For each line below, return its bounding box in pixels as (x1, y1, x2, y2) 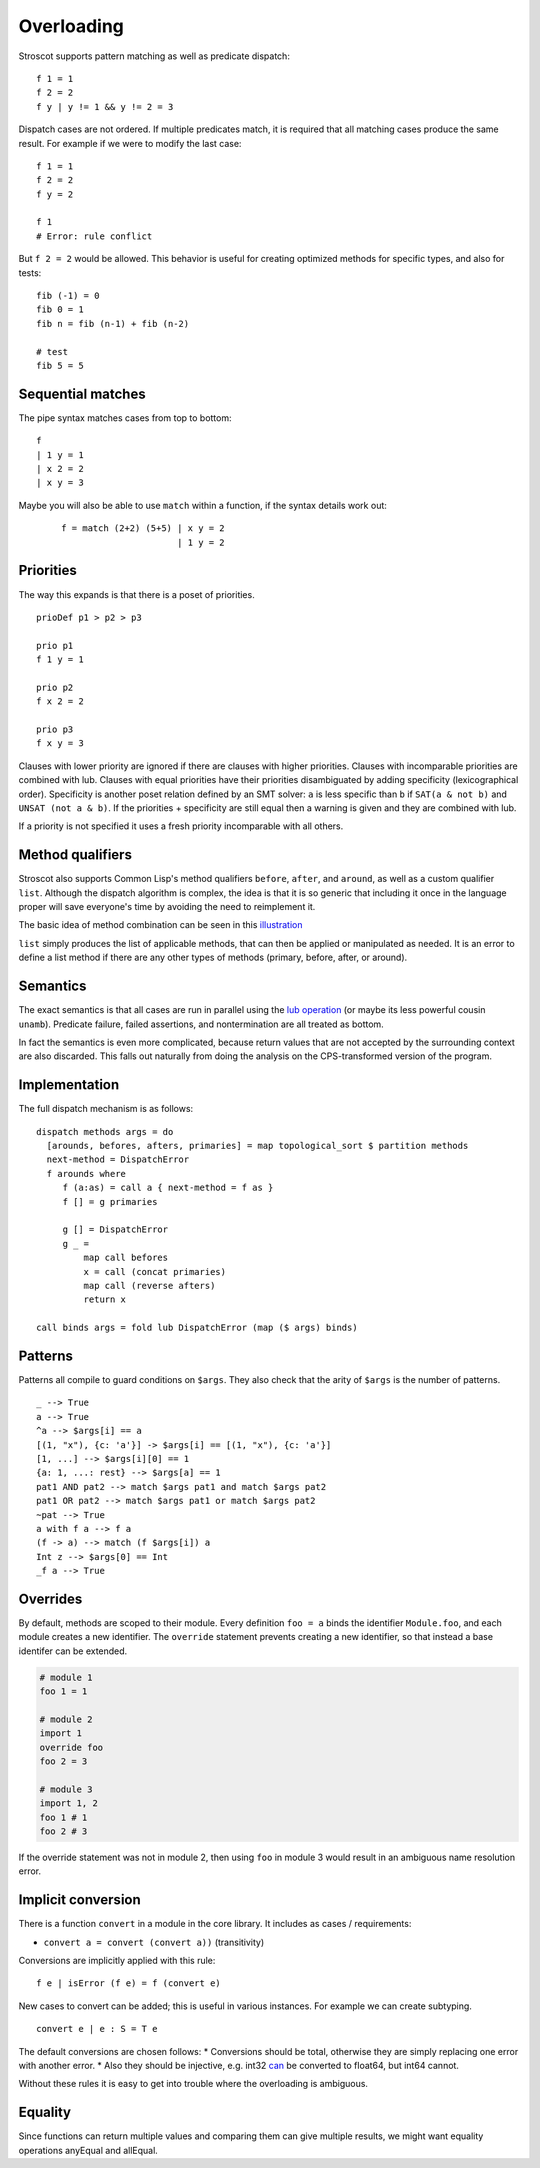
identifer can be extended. (18, 1645, 128, 1657)
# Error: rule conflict (36, 230, 153, 242)
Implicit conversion (18, 1891, 142, 1909)
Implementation (18, 1076, 120, 1094)
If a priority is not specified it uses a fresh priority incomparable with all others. (18, 820, 344, 832)
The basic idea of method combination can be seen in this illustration (18, 919, 303, 931)
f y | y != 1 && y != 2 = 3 (36, 101, 174, 112)
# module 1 (39, 1671, 93, 1683)
